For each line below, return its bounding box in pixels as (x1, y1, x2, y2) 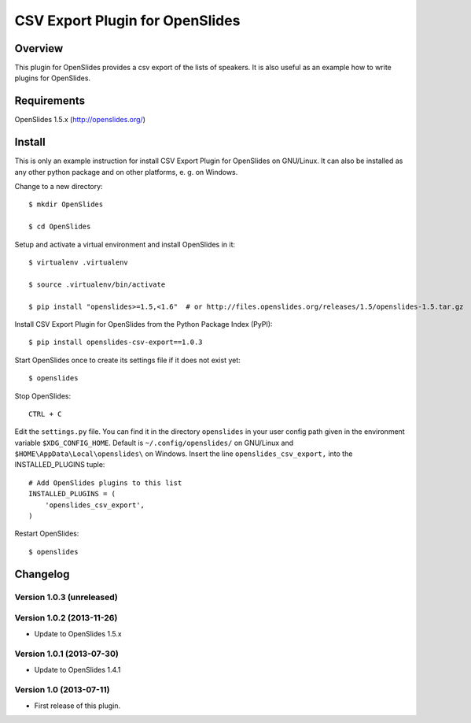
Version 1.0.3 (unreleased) (14, 591, 118, 602)
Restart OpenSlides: (14, 528, 79, 539)
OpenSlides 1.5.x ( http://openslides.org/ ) (14, 115, 145, 124)
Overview (14, 42, 64, 55)
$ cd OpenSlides (28, 222, 91, 232)
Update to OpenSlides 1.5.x (34, 628, 122, 638)
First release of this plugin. (34, 701, 121, 710)
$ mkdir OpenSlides (28, 200, 104, 209)
